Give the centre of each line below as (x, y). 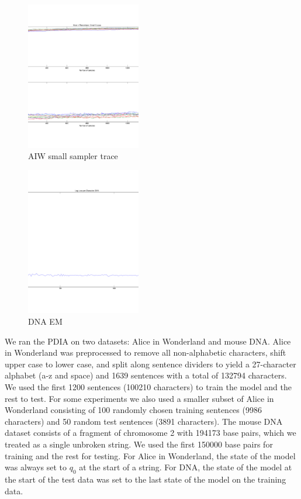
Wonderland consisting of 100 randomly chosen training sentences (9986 (133, 410)
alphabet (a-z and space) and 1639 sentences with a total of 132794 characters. (146, 375)
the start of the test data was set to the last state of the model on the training (146, 479)
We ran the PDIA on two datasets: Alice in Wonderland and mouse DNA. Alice (148, 341)
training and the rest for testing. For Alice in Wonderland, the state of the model (150, 455)
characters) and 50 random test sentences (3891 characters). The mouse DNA (144, 421)
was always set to (36, 467)
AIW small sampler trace (73, 156)
